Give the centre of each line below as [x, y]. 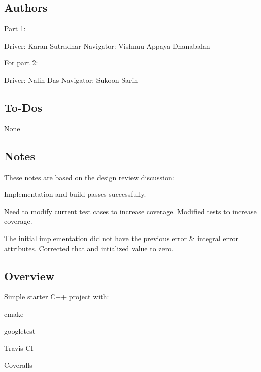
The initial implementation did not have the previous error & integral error [121, 238]
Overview [29, 275]
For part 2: [21, 63]
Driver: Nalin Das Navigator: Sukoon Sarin [71, 79]
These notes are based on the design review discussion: [89, 177]
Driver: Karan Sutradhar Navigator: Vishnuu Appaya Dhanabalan [107, 45]
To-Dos [23, 107]
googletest [20, 331]
